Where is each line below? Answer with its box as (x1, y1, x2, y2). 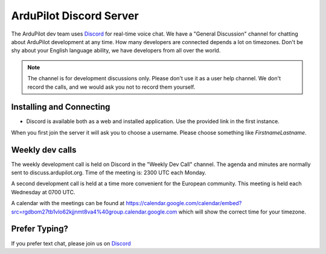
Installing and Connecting (11, 102, 110, 112)
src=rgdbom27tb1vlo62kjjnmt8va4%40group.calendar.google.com (11, 208, 177, 215)
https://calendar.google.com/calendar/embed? (126, 200, 242, 207)
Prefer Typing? (11, 224, 69, 234)
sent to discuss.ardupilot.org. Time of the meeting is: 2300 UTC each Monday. (11, 169, 206, 176)
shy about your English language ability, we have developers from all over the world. (11, 47, 221, 54)
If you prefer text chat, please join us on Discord (11, 240, 131, 247)
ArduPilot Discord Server (11, 9, 139, 22)
